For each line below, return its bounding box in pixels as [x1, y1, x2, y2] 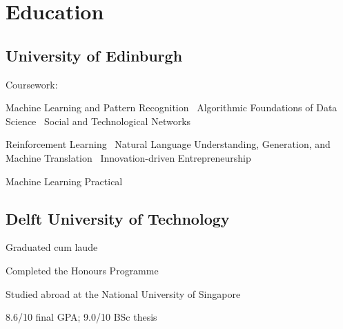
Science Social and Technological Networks [6, 113, 191, 128]
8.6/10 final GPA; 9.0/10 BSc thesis [6, 310, 157, 324]
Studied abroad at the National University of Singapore [6, 286, 241, 301]
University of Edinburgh [6, 44, 183, 66]
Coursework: [6, 77, 58, 91]
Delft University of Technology [6, 207, 230, 229]
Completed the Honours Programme [6, 263, 159, 277]
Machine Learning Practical [6, 173, 123, 188]
